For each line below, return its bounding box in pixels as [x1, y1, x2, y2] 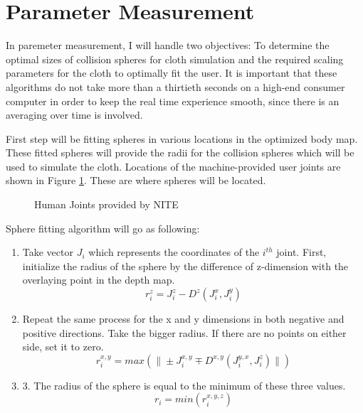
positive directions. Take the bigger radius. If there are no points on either [22, 325, 347, 340]
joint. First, [276, 245, 327, 259]
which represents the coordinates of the [88, 245, 260, 259]
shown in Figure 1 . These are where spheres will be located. [6, 173, 266, 188]
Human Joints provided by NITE [34, 197, 179, 212]
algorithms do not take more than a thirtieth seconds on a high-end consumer [6, 79, 345, 94]
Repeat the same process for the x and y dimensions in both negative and [22, 311, 344, 326]
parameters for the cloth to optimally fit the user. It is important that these [6, 65, 337, 80]
